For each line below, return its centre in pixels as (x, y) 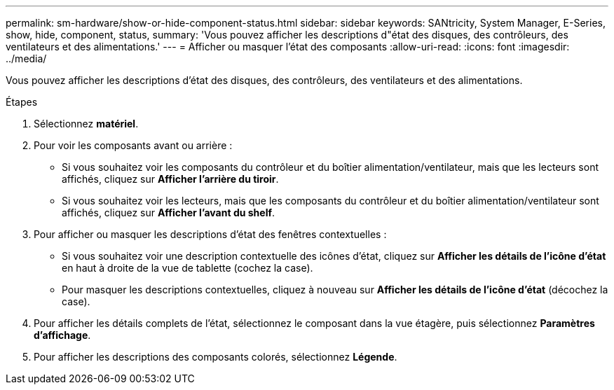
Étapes (22, 102)
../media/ (26, 58)
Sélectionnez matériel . (86, 124)
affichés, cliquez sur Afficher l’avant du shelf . (169, 213)
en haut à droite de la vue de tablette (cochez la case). (187, 268)
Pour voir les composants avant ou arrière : (133, 145)
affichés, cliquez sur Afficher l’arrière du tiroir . (170, 179)
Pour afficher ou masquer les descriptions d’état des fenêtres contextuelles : (210, 234)
